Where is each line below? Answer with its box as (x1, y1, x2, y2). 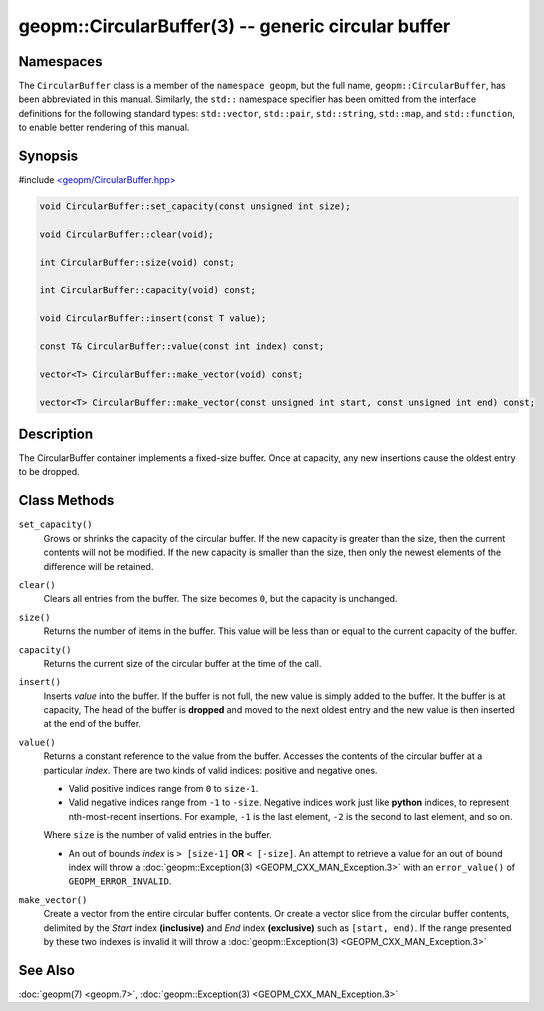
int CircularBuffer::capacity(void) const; (39, 285, 257, 296)
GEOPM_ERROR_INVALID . (68, 875, 172, 887)
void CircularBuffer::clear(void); (39, 228, 214, 240)
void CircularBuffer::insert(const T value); (39, 313, 267, 324)
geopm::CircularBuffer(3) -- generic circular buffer (18, 15, 451, 37)
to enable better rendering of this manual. (18, 121, 190, 134)
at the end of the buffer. (43, 718, 142, 730)
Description (18, 426, 94, 442)
